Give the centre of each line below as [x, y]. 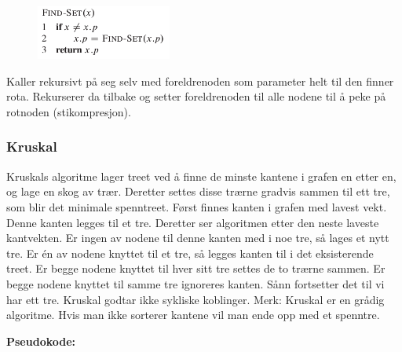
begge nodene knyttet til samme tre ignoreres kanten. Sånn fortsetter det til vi [196, 283]
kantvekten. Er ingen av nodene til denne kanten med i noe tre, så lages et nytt [198, 238]
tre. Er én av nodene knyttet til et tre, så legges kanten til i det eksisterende [190, 253]
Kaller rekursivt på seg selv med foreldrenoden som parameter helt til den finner [200, 81]
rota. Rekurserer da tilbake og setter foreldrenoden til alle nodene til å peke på [196, 96]
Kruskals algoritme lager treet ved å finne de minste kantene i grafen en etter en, [201, 176]
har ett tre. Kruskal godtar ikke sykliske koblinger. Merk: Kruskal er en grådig [196, 299]
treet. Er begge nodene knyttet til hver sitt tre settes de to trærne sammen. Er [196, 268]
